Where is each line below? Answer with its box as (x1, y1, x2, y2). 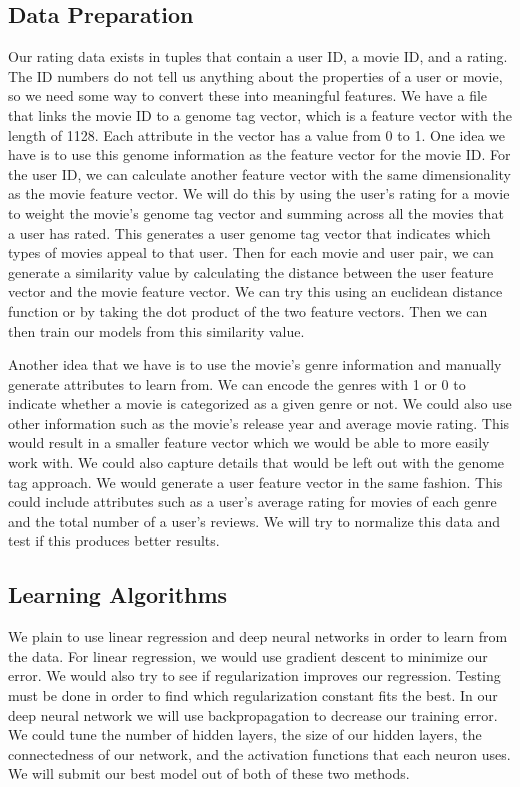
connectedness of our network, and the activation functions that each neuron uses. (8, 743, 511, 764)
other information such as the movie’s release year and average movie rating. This (8, 412, 510, 433)
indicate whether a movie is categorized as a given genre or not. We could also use (8, 393, 512, 414)
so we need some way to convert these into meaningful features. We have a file (8, 85, 488, 106)
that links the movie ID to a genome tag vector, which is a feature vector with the (8, 104, 513, 125)
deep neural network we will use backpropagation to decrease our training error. (8, 704, 498, 725)
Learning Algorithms (8, 579, 228, 610)
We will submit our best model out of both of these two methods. (8, 763, 410, 784)
